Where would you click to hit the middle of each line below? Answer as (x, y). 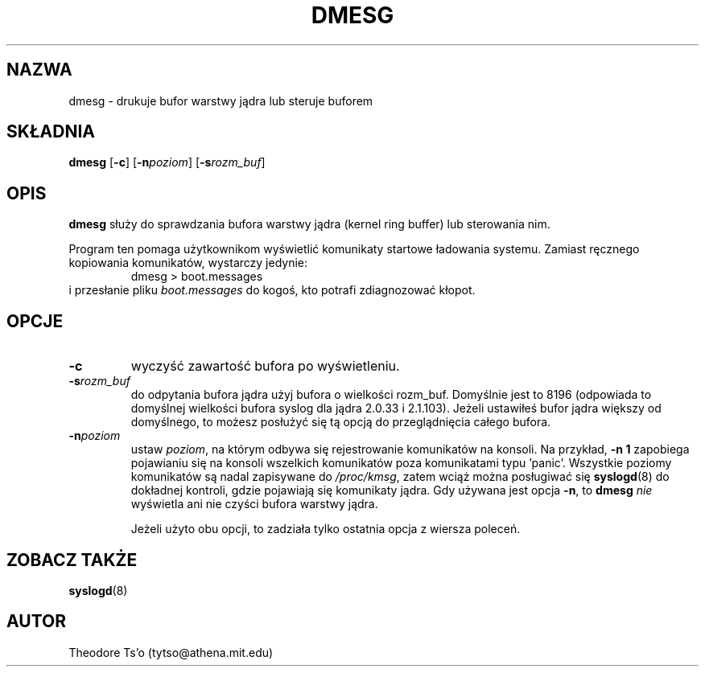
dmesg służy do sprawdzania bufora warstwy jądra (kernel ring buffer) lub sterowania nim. (309, 224)
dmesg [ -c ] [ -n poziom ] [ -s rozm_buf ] (167, 162)
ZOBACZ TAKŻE (72, 560)
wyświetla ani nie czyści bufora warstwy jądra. (254, 504)
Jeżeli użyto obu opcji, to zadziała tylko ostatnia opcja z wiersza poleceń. (326, 529)
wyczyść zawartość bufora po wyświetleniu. (265, 366)
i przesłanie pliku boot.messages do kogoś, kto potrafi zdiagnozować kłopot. (272, 290)
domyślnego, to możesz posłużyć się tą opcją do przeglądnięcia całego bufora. (341, 422)
